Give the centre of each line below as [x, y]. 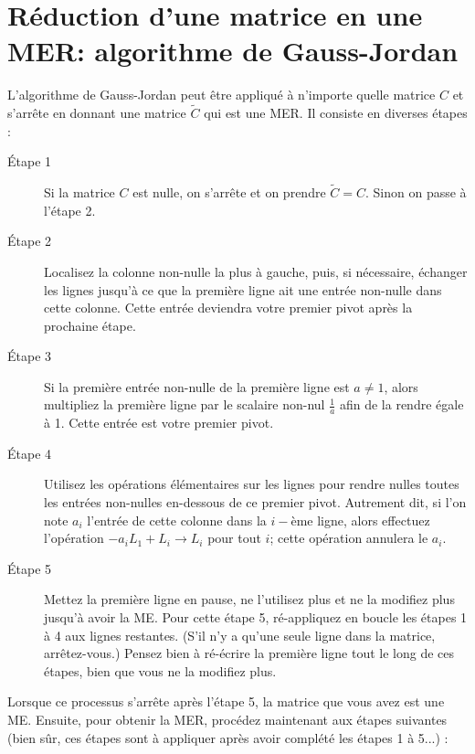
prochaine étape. [90, 325]
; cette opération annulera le [349, 538]
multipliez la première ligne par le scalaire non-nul [185, 404]
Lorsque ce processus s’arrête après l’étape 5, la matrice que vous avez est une [226, 701]
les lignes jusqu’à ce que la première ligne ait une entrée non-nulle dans [243, 289]
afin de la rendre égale [401, 404]
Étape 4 [30, 453]
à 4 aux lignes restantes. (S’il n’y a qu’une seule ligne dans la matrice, [240, 635]
